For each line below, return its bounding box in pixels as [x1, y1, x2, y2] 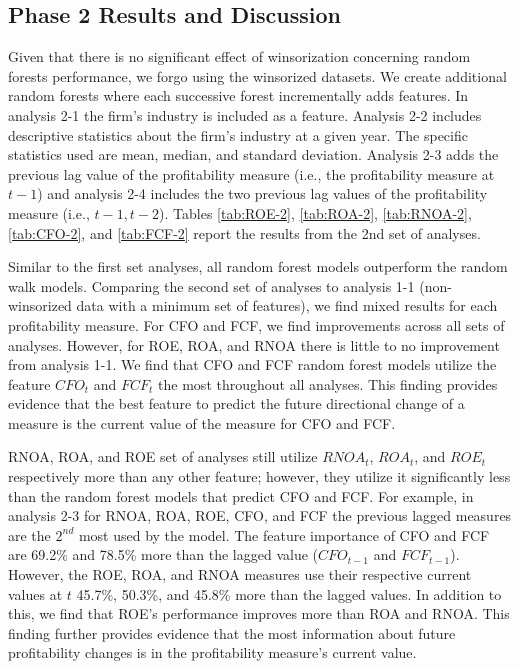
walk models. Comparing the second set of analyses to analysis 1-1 [8, 275, 415, 296]
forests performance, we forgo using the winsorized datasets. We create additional [8, 65, 507, 86]
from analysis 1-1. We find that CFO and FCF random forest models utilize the [8, 354, 497, 375]
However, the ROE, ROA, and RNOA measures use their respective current [8, 564, 472, 585]
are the [8, 524, 51, 545]
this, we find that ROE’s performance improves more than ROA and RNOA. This [8, 603, 510, 624]
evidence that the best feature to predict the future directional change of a [8, 393, 465, 414]
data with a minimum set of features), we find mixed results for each [76, 295, 498, 316]
